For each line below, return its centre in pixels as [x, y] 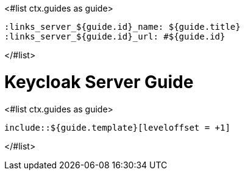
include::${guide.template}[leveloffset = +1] [117, 127]
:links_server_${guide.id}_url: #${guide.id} [115, 36]
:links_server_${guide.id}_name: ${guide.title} [122, 27]
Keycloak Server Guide [99, 82]
